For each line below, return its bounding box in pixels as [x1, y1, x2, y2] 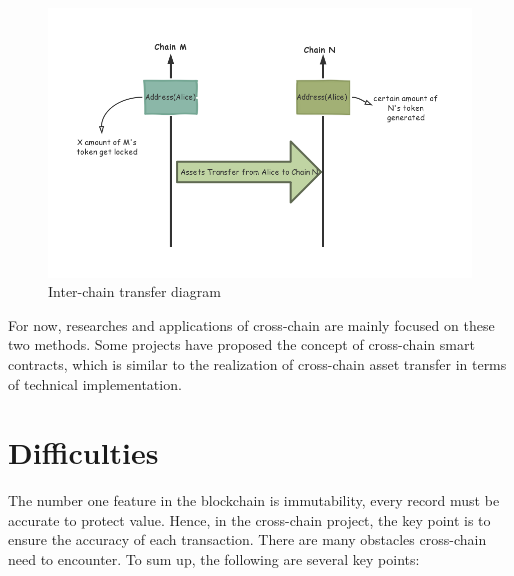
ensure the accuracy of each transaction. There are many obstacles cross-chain [8, 529, 487, 550]
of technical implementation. [8, 373, 182, 394]
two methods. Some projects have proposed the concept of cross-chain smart [8, 334, 475, 355]
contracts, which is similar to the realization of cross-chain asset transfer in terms [8, 353, 507, 374]
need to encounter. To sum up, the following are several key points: [8, 549, 420, 570]
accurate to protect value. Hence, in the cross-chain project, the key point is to [8, 509, 491, 530]
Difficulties [8, 432, 159, 473]
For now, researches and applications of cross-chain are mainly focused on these [8, 314, 495, 335]
